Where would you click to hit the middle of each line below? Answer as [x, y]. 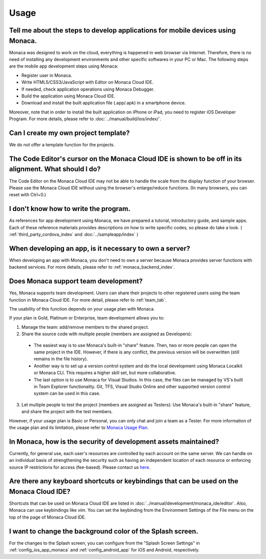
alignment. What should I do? [55, 169]
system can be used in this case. [67, 393]
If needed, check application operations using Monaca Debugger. [88, 89]
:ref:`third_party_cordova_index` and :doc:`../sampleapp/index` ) [74, 235]
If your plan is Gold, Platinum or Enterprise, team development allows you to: [87, 318]
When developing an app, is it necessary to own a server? [100, 248]
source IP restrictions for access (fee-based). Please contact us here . [80, 467]
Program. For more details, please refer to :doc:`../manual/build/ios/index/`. [85, 119]
